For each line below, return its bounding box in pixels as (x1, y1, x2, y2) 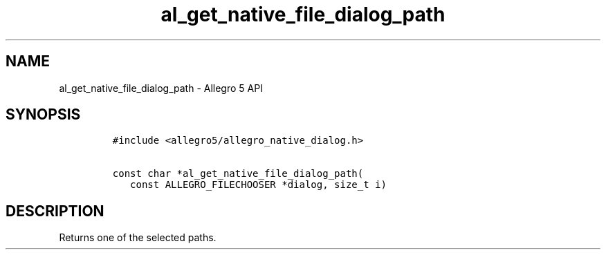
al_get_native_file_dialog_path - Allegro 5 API (59, 82, 263, 94)
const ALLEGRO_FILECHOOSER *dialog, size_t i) (130, 179, 387, 191)
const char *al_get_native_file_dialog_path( (112, 168, 364, 180)
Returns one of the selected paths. (59, 232, 217, 244)
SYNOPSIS (6, 106, 81, 124)
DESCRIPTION (6, 202, 104, 220)
